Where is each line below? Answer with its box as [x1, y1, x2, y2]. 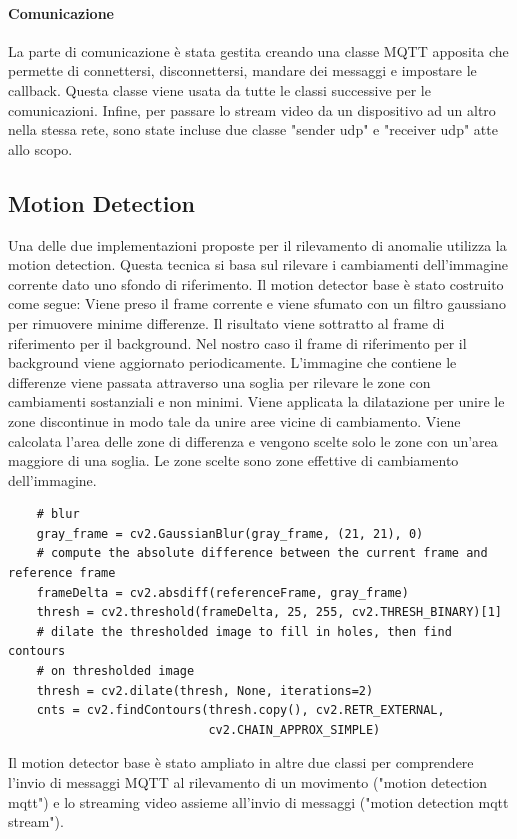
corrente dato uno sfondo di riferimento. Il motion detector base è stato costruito [8, 273, 504, 294]
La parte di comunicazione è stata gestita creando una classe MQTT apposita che [8, 40, 509, 61]
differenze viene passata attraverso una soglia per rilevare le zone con [8, 371, 431, 392]
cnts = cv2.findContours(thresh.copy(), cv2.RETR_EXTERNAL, [36, 703, 445, 718]
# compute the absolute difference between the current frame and [36, 546, 488, 561]
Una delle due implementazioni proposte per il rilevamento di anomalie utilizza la [8, 234, 507, 255]
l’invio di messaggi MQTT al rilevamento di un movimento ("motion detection [8, 772, 488, 792]
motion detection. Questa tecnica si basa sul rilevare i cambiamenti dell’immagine [8, 254, 509, 275]
